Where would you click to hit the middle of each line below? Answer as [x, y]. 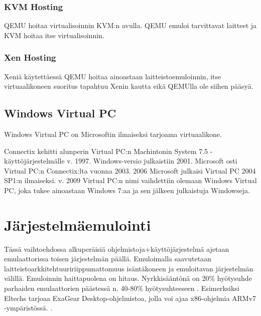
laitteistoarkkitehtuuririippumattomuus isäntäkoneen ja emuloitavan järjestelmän [129, 268]
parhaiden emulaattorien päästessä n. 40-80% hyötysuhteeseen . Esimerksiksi [122, 288]
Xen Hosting [30, 57]
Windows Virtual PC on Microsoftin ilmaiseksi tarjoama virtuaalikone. [113, 134]
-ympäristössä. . [28, 308]
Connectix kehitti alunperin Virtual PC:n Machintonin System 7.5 [106, 151]
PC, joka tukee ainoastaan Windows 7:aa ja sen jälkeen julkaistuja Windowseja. [127, 190]
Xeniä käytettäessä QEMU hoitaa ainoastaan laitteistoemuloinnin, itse [113, 76]
